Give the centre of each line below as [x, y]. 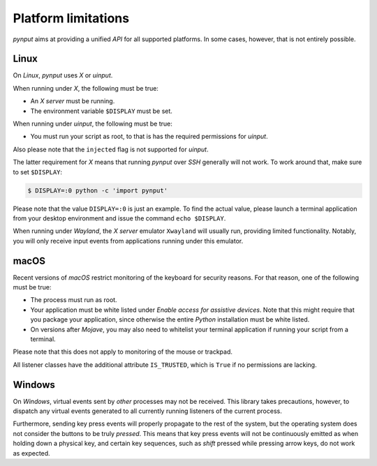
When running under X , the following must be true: [86, 88]
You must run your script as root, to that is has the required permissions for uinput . [149, 137]
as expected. [31, 453]
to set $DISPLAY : [38, 172]
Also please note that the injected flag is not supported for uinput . [111, 149]
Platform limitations [71, 18]
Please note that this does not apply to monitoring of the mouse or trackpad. [123, 352]
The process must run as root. [74, 300]
